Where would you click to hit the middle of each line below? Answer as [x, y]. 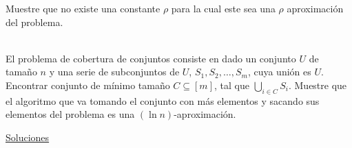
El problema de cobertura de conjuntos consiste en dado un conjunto [151, 58]
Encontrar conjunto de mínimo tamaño [88, 85]
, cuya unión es [279, 72]
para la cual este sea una [223, 8]
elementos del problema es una [70, 114]
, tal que [231, 85]
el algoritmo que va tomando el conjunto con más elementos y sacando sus [163, 100]
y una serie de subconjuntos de [114, 72]
